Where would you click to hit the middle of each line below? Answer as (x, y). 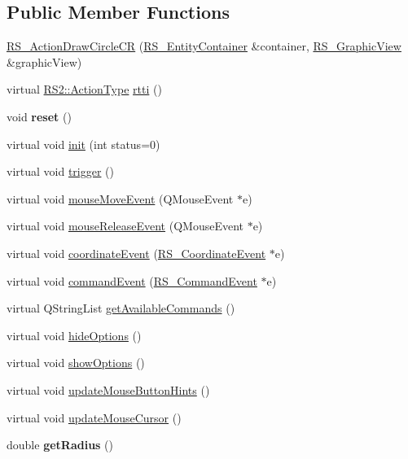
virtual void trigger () (60, 171)
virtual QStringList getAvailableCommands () (121, 308)
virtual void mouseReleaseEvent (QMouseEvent (125, 226)
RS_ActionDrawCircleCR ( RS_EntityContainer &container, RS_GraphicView (204, 46)
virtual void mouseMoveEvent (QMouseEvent (120, 198)
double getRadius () (60, 445)
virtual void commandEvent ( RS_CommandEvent (132, 280)
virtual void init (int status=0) (83, 144)
